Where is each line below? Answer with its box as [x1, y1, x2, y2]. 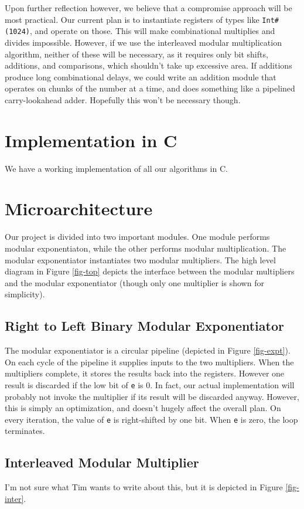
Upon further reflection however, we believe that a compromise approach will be [5, 2, 292, 13]
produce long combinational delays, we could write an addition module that [5, 70, 276, 83]
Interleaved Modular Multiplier [5, 453, 199, 471]
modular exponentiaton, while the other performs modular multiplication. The [5, 242, 286, 254]
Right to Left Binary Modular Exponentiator [5, 317, 284, 335]
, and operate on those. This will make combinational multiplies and [29, 25, 275, 37]
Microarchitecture [5, 196, 153, 220]
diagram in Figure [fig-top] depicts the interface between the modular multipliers [5, 265, 295, 277]
